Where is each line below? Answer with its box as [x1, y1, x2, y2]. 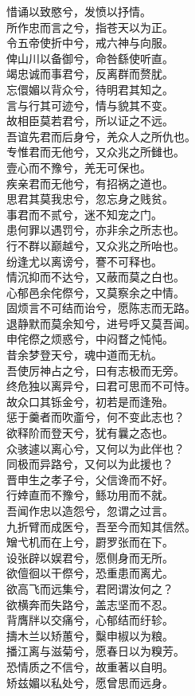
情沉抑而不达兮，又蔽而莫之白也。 [6, 268, 185, 285]
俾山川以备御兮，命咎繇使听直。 [6, 49, 174, 66]
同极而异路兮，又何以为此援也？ [6, 456, 174, 472]
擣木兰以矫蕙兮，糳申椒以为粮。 [6, 627, 174, 643]
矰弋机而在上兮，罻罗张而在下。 [6, 534, 174, 550]
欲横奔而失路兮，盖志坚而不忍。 [6, 596, 174, 612]
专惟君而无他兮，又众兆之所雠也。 [6, 143, 185, 160]
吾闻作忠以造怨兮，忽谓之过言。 [6, 502, 174, 518]
